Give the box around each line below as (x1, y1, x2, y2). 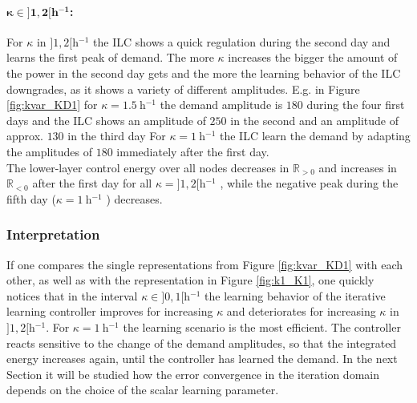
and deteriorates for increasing (226, 303, 376, 320)
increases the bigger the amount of (228, 49, 398, 66)
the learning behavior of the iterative (204, 287, 386, 304)
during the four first (306, 96, 405, 113)
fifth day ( (6, 190, 56, 207)
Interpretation (6, 224, 100, 244)
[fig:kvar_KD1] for (6, 96, 98, 113)
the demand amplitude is (160, 96, 283, 113)
